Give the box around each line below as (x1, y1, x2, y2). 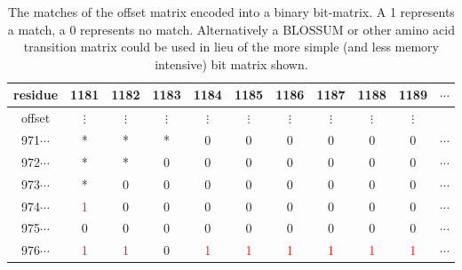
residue (13, 85, 59, 104)
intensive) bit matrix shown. (155, 54, 308, 73)
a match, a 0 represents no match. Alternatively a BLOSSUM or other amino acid (7, 20, 455, 38)
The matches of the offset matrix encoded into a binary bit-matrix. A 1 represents (7, 3, 455, 20)
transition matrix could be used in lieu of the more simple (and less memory (23, 37, 439, 56)
